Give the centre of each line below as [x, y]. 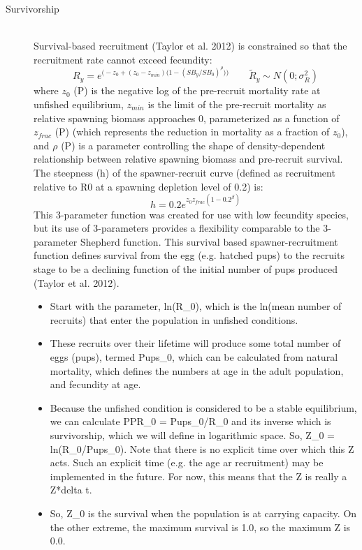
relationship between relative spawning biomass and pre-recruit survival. [188, 159]
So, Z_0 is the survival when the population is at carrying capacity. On [203, 513]
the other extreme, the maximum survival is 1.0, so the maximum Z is [200, 527]
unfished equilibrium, [79, 104]
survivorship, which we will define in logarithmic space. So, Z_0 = [192, 435]
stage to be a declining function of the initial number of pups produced [186, 269]
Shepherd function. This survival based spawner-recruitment [209, 241]
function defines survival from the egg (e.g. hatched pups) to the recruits [189, 255]
